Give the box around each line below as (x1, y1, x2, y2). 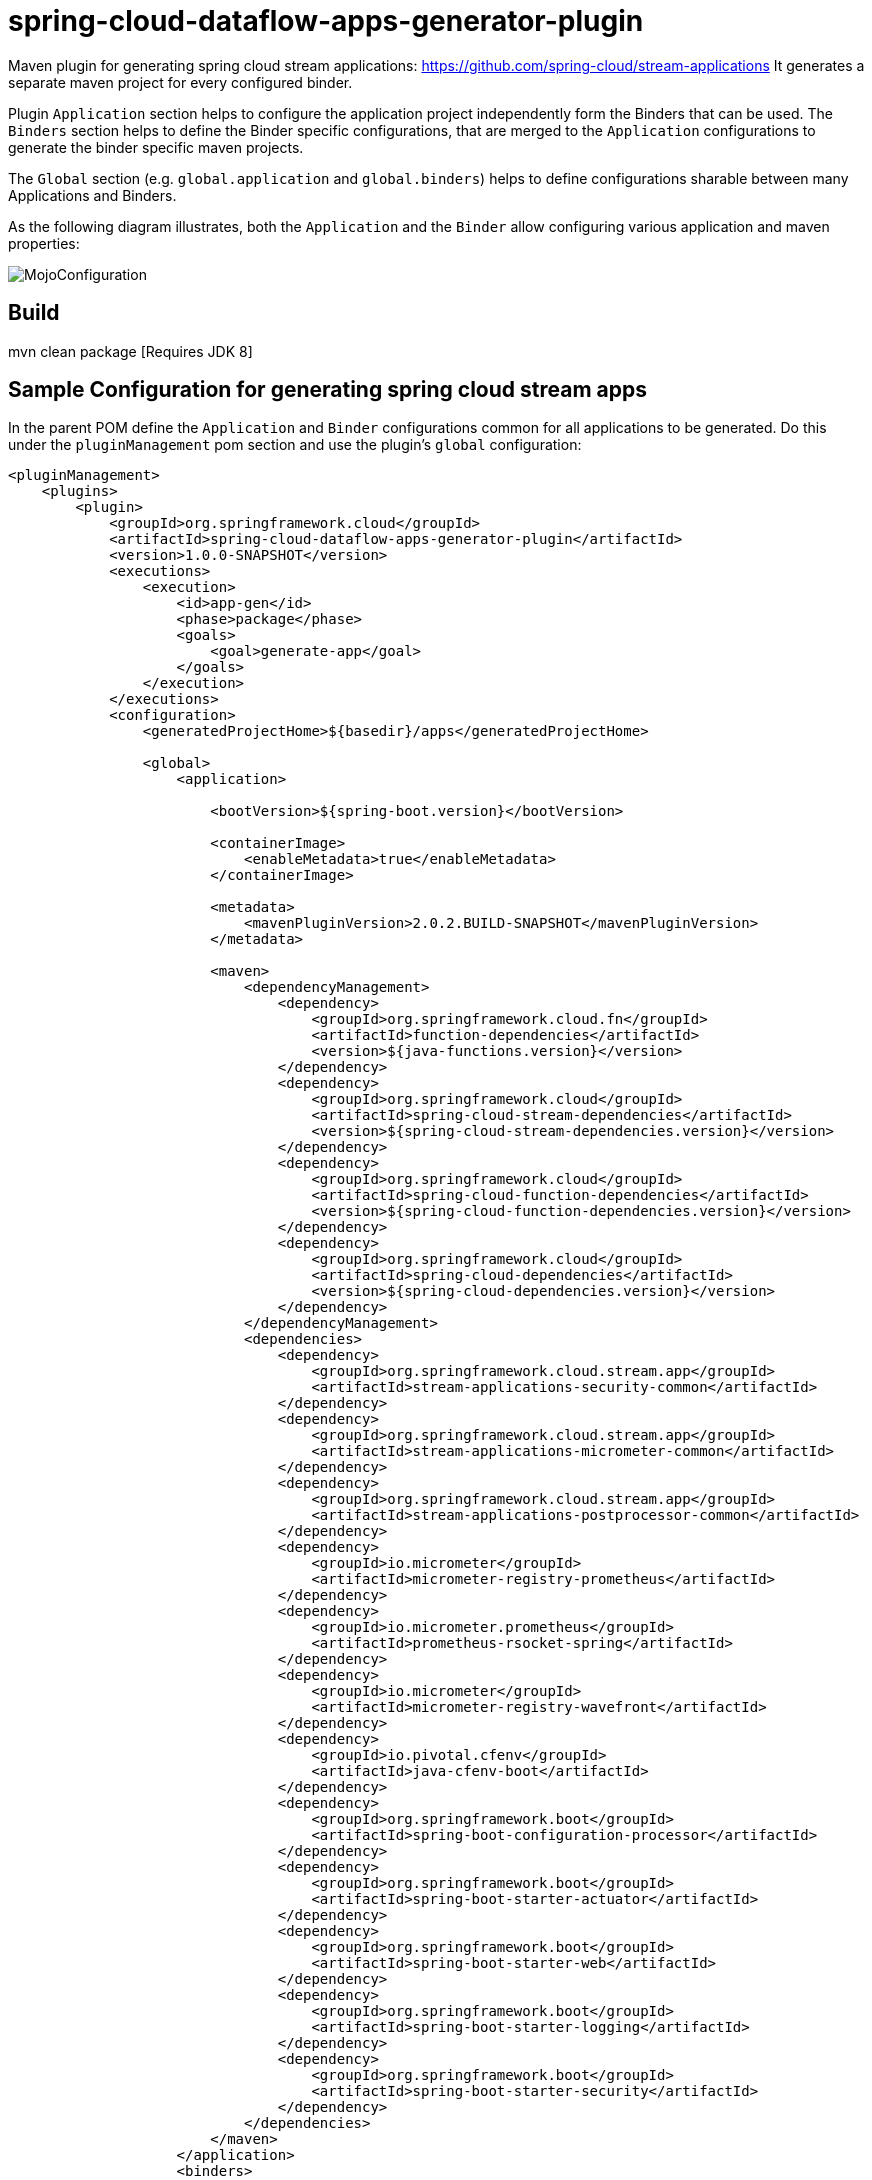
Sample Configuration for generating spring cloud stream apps (8, 377, 647, 403)
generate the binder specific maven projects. (8, 138, 304, 156)
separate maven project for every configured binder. (8, 73, 353, 91)
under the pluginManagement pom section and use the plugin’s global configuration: (8, 436, 582, 454)
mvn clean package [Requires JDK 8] (8, 342, 253, 360)
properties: (8, 234, 80, 252)
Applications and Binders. (8, 186, 177, 204)
